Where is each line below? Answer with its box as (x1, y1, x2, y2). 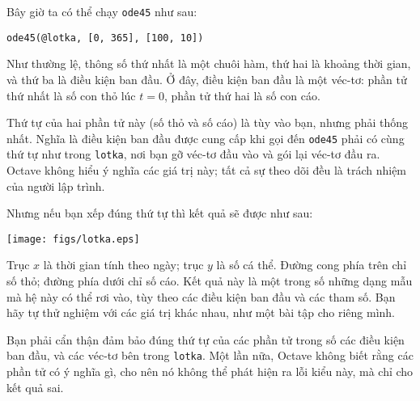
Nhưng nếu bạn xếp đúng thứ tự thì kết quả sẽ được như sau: (6, 205, 313, 222)
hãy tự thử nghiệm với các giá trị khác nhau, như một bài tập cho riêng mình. (6, 304, 396, 321)
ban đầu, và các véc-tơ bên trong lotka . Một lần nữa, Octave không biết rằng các (6, 347, 414, 364)
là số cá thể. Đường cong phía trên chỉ (216, 256, 407, 273)
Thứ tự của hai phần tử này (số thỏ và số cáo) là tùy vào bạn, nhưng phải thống (6, 114, 409, 131)
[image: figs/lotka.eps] (6, 233, 140, 245)
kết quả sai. (6, 378, 64, 395)
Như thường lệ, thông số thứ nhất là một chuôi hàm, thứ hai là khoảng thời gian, (6, 55, 411, 72)
